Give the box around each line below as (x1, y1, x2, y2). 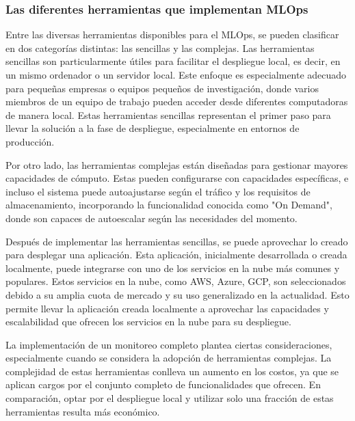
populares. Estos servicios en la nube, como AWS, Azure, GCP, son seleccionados (5, 274, 346, 288)
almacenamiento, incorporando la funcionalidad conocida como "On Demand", (5, 198, 332, 212)
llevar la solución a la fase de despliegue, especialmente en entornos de (5, 121, 300, 135)
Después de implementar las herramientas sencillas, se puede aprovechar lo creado (5, 234, 348, 248)
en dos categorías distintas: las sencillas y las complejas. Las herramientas (5, 40, 315, 55)
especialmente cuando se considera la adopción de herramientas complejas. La (5, 351, 332, 365)
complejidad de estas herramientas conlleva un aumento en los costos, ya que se (5, 364, 339, 378)
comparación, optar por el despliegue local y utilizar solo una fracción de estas (5, 391, 334, 405)
